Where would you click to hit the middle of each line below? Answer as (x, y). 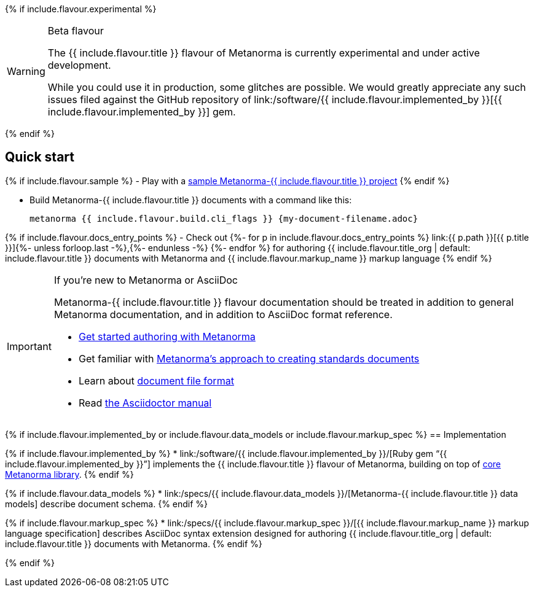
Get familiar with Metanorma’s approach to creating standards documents (249, 358)
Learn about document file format (156, 380)
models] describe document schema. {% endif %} (107, 504)
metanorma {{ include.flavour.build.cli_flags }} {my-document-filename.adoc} (224, 218)
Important (29, 346)
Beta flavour (76, 31)
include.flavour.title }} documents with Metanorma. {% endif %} (134, 543)
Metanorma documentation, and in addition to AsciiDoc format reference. (223, 314)
